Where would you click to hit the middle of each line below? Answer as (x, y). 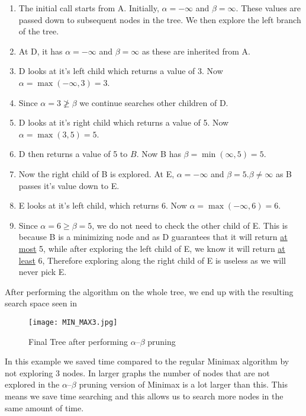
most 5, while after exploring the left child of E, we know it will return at (152, 248)
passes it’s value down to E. (69, 185)
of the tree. (39, 31)
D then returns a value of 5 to (73, 154)
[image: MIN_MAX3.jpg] (73, 322)
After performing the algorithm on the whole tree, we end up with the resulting (149, 291)
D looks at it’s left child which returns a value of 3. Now (121, 71)
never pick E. (43, 272)
